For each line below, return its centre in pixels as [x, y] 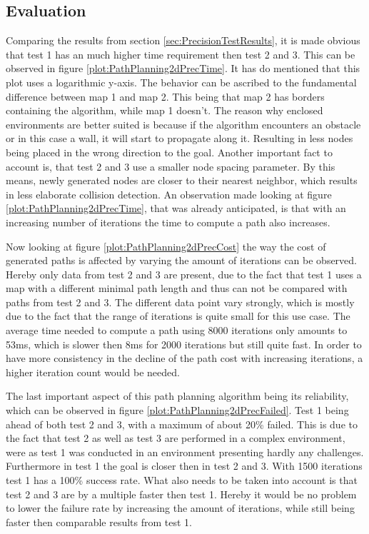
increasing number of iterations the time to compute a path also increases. [168, 222]
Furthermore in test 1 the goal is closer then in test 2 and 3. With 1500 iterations [184, 466]
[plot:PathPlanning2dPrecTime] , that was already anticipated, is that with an [176, 208]
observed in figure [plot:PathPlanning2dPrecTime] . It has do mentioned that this [183, 68]
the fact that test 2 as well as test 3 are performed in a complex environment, [176, 438]
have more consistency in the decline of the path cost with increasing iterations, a [184, 358]
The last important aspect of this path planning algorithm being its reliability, [177, 396]
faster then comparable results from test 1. [99, 522]
